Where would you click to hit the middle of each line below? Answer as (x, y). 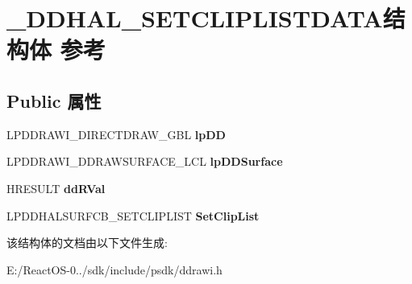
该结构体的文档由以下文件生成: (87, 243)
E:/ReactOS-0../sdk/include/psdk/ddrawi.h (114, 269)
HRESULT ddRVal (56, 188)
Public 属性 (54, 100)
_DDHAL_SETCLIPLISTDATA (195, 18)
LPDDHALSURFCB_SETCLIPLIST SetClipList (133, 215)
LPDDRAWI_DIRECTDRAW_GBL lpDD (116, 134)
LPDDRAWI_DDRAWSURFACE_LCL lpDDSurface (145, 161)
